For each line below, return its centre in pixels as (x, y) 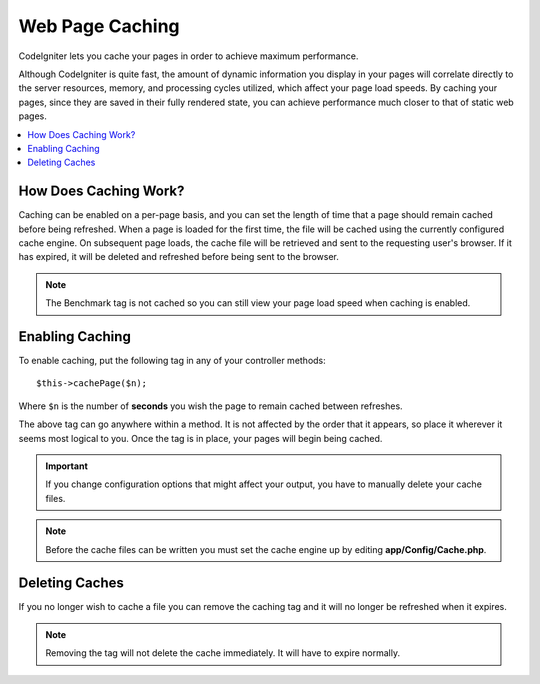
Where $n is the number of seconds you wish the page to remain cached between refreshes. (211, 406)
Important (67, 466)
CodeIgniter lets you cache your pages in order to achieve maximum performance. (188, 56)
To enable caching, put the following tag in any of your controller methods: (172, 361)
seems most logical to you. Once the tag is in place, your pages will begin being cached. (200, 438)
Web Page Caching (99, 26)
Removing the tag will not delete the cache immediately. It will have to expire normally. (222, 653)
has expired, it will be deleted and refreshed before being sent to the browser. (178, 257)
